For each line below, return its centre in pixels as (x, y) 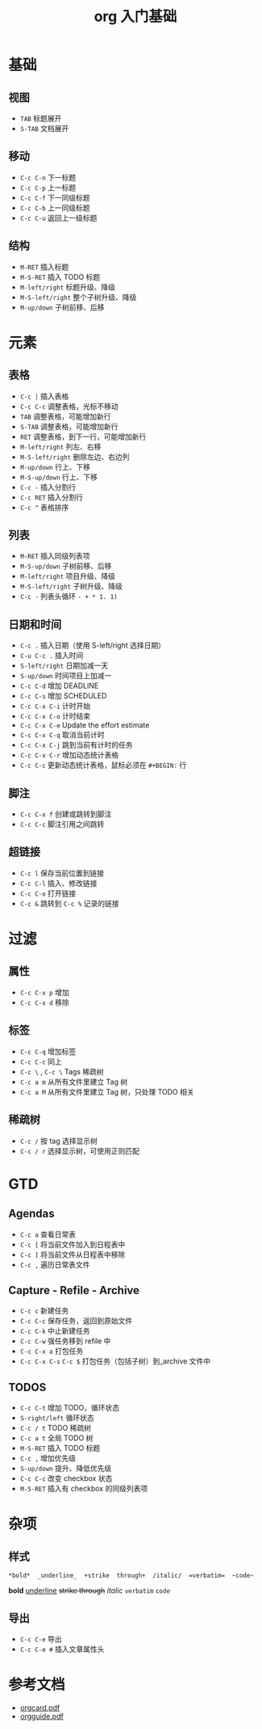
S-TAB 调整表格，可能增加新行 (69, 426)
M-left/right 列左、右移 (60, 446)
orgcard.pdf (40, 1707)
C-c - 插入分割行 (48, 487)
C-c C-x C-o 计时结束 (55, 716)
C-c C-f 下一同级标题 (55, 197)
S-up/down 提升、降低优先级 (66, 1469)
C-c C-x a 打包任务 (52, 1352)
